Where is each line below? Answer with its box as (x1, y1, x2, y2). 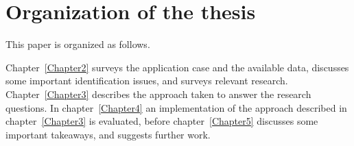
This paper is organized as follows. (5, 37, 150, 51)
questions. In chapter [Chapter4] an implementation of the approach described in (5, 100, 347, 114)
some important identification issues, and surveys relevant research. (5, 73, 288, 88)
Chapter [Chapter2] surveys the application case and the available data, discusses (5, 60, 349, 74)
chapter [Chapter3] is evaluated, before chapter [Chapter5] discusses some (5, 114, 318, 128)
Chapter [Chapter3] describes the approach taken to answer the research (5, 86, 311, 101)
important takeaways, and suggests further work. (5, 127, 211, 141)
